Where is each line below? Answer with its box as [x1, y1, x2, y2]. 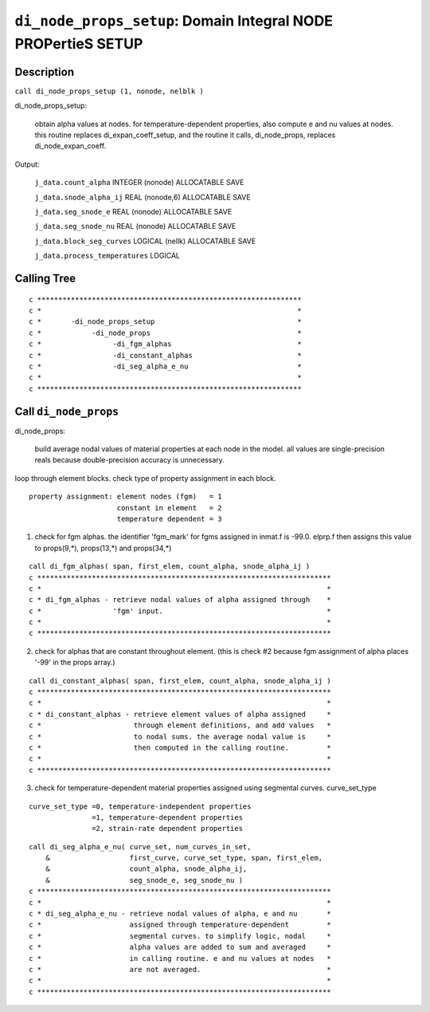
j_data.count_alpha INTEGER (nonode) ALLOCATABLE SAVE [34, 178, 244, 187]
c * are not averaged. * [29, 965, 331, 974]
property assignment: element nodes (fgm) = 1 [29, 492, 222, 502]
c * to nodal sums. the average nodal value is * [29, 732, 331, 741]
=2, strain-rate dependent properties [92, 824, 243, 833]
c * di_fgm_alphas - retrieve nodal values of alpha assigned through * [29, 595, 331, 604]
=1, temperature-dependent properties [92, 813, 243, 821]
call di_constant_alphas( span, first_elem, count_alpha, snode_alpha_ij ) [29, 676, 331, 685]
